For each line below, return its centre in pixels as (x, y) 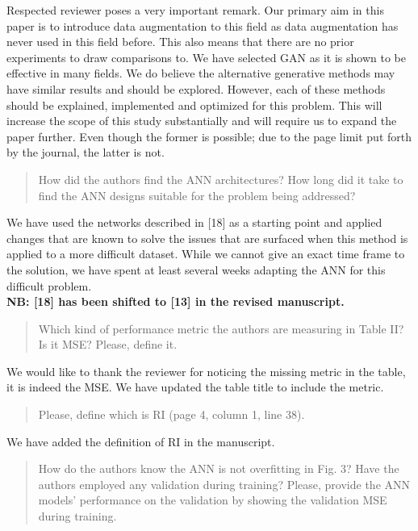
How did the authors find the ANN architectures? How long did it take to (221, 179)
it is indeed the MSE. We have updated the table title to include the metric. (195, 387)
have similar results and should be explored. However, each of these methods (196, 88)
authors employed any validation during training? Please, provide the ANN (224, 484)
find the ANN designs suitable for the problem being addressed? (197, 195)
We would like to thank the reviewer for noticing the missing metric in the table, (206, 371)
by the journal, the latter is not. (86, 152)
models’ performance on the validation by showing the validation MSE (213, 500)
